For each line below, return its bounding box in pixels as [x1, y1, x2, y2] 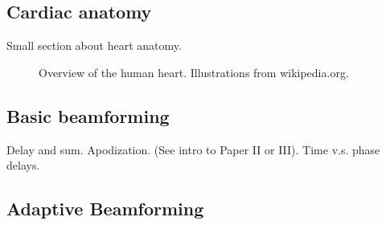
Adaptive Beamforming [6, 196, 204, 221]
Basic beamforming [6, 103, 170, 128]
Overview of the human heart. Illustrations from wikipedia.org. [39, 63, 349, 80]
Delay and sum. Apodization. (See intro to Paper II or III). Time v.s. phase [6, 141, 380, 157]
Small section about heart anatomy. [6, 37, 182, 54]
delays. [6, 157, 40, 174]
